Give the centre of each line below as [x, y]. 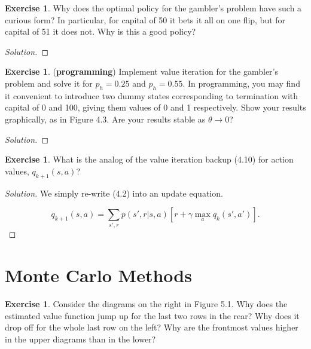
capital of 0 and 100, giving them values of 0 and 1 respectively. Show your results [155, 107]
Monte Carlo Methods [98, 275]
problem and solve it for [49, 83]
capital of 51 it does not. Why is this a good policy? [100, 31]
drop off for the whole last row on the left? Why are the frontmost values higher [152, 327]
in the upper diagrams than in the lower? [80, 339]
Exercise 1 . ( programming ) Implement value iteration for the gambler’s [141, 71]
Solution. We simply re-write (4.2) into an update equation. [114, 193]
